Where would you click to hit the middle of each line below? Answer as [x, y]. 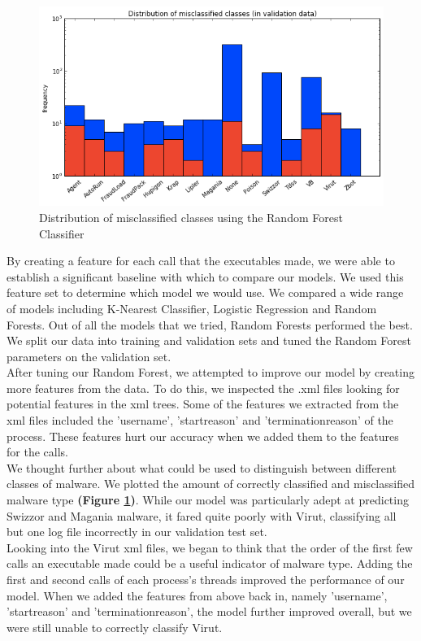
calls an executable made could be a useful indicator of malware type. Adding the [210, 563]
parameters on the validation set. [89, 356]
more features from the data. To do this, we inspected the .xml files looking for [203, 388]
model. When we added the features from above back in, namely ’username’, [197, 595]
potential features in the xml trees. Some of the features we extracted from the [203, 404]
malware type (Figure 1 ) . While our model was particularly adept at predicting [208, 500]
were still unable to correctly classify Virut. [115, 627]
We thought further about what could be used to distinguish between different [202, 467]
